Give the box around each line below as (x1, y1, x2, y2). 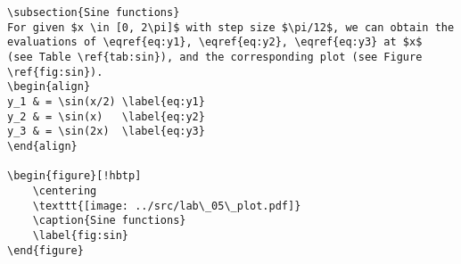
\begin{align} (7, 80, 91, 94)
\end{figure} (7, 243, 84, 257)
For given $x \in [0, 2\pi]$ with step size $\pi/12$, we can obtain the (7, 21, 455, 34)
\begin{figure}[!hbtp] (7, 169, 142, 183)
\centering (32, 184, 97, 197)
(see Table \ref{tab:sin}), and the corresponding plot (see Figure (7, 50, 423, 63)
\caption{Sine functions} (32, 214, 186, 227)
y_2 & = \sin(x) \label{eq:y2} (7, 110, 205, 123)
